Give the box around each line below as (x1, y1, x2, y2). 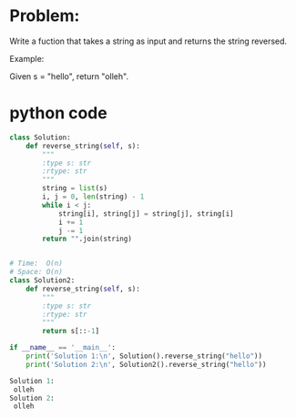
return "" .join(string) (42, 234, 132, 244)
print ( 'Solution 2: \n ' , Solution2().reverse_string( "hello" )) (26, 360, 267, 369)
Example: (9, 53, 45, 64)
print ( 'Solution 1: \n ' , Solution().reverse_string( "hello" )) (26, 352, 262, 361)
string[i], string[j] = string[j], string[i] (57, 209, 234, 219)
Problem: (9, 5, 80, 26)
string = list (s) (42, 184, 107, 193)
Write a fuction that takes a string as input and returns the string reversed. (9, 36, 288, 46)
